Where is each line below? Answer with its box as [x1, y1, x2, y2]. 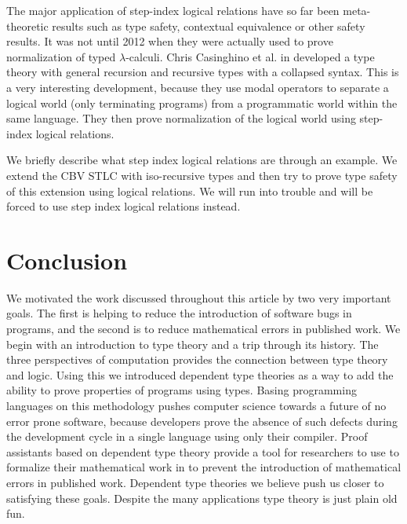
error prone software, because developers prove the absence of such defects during [6, 412, 398, 429]
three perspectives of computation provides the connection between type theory [6, 351, 388, 368]
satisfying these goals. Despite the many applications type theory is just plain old [6, 489, 398, 506]
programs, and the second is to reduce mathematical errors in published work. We [6, 321, 401, 337]
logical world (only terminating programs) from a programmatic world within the [6, 94, 398, 111]
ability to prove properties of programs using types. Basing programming [6, 382, 357, 398]
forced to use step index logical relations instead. [6, 198, 241, 214]
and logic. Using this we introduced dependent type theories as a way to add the [6, 366, 394, 383]
